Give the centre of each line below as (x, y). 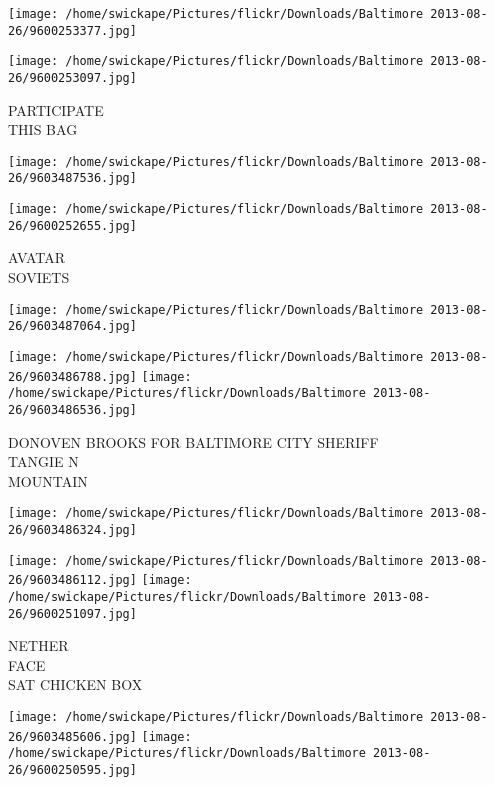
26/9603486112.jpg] (72, 580)
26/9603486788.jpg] (72, 376)
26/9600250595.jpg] (72, 770)
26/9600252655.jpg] (72, 225)
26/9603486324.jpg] (72, 530)
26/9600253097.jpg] (72, 77)
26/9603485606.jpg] (72, 736)
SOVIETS (39, 277)
